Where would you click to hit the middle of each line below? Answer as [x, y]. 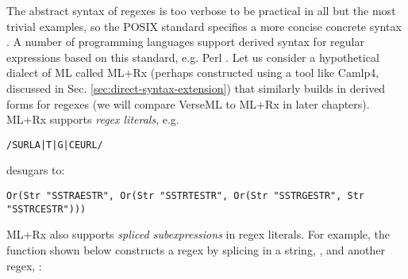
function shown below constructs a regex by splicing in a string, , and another [196, 249]
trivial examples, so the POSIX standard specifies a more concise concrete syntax [204, 26]
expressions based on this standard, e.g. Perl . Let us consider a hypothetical [193, 57]
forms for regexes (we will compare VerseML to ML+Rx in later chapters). [188, 103]
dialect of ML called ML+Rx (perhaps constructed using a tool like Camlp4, [193, 73]
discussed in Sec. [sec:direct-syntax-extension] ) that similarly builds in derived [196, 88]
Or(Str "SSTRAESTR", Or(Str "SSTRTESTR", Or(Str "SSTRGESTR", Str [186, 196]
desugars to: [36, 170]
